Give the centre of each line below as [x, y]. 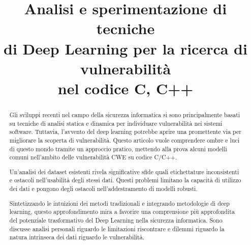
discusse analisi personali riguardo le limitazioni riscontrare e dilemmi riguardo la [117, 228]
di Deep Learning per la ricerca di [125, 48]
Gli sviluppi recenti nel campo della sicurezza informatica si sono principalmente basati [125, 114]
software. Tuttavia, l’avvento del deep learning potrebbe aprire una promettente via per [125, 132]
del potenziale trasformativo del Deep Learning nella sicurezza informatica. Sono [116, 220]
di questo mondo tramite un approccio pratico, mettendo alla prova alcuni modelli [118, 148]
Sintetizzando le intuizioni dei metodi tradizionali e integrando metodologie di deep [119, 203]
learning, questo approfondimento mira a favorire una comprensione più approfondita [122, 212]
